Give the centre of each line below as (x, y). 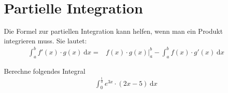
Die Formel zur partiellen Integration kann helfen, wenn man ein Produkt (114, 31)
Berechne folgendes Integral (45, 71)
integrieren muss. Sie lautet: (45, 40)
